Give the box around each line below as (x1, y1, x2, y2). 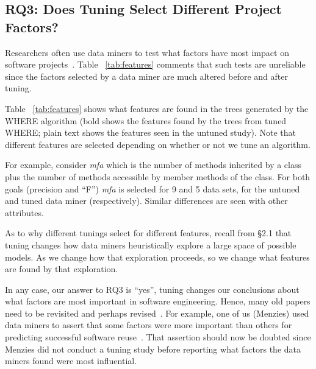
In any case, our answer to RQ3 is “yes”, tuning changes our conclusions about (5, 283, 300, 295)
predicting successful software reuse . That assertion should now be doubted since (5, 331, 311, 343)
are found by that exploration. (5, 262, 118, 275)
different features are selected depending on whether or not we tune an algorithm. (5, 138, 311, 150)
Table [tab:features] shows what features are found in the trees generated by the (5, 102, 309, 114)
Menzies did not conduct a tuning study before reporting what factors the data (5, 342, 301, 355)
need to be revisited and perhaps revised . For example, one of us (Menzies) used (5, 306, 309, 319)
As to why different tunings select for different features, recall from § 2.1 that (5, 227, 292, 239)
